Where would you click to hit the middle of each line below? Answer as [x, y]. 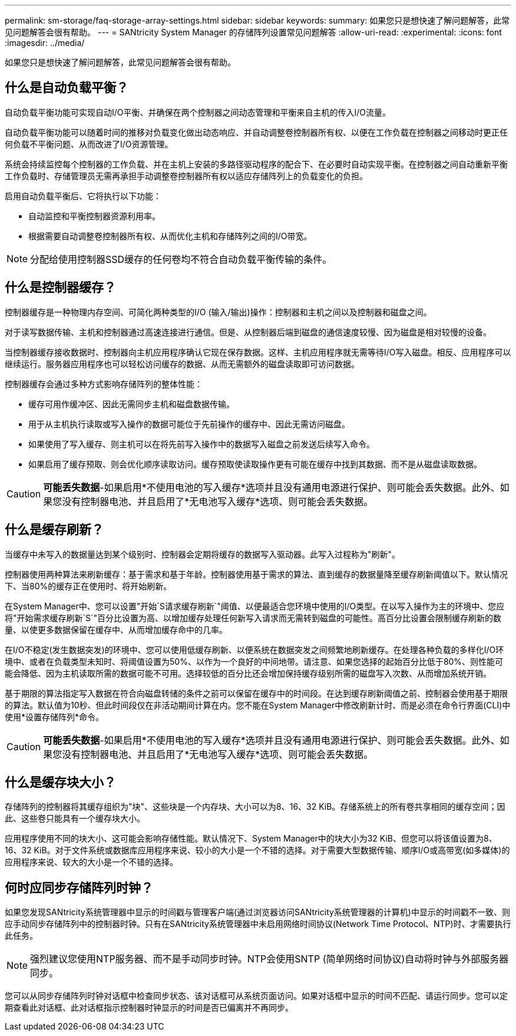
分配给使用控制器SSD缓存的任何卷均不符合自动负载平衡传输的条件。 [181, 259]
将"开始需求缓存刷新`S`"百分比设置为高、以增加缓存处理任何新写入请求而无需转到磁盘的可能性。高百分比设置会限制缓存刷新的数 [253, 618]
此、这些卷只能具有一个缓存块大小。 [75, 819]
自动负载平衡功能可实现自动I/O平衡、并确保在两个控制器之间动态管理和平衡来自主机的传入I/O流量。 [198, 112]
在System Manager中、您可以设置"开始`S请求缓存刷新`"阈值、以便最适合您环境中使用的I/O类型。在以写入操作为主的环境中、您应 [255, 606]
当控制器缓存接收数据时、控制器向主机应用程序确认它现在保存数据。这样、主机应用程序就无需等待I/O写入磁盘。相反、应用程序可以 [258, 352]
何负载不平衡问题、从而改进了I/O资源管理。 [89, 144]
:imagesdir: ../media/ [45, 43]
